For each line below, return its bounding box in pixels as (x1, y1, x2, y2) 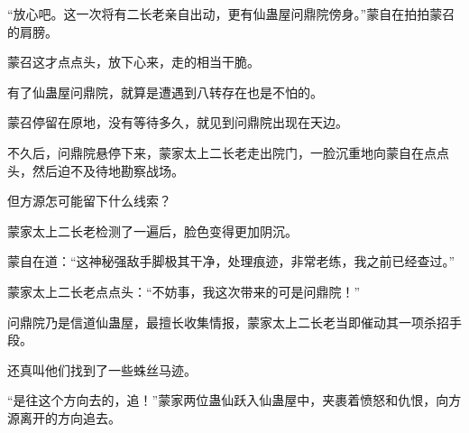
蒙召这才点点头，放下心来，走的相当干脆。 (7, 52, 260, 71)
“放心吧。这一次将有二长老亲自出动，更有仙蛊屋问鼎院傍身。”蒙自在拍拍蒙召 (7, 5, 455, 23)
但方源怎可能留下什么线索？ (7, 191, 171, 210)
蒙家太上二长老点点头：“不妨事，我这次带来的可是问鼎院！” (7, 281, 361, 300)
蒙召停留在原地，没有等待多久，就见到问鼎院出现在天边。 (7, 113, 348, 132)
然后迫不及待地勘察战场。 (32, 161, 184, 180)
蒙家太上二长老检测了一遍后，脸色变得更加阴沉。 (7, 221, 298, 240)
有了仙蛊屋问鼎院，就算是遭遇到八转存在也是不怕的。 (7, 82, 323, 101)
